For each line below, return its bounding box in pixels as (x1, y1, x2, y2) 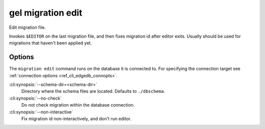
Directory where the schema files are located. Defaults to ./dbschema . (21, 88, 165, 94)
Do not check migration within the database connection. (21, 102, 135, 108)
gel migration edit (9, 7, 82, 18)
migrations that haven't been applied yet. (9, 40, 92, 46)
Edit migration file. (9, 24, 46, 30)
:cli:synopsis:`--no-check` (9, 95, 62, 101)
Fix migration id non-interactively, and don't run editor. (21, 115, 132, 122)
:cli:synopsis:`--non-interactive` (9, 109, 73, 115)
